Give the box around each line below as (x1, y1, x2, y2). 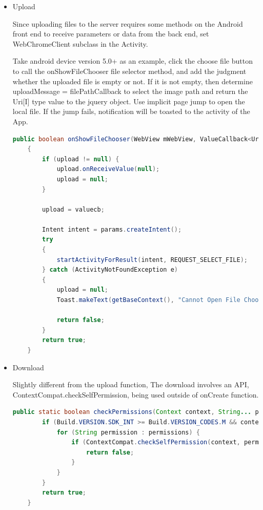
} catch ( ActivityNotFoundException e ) (42, 266, 178, 274)
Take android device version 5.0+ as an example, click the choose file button (12, 55, 253, 66)
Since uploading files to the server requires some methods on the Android (12, 18, 243, 29)
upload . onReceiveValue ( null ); (56, 165, 160, 173)
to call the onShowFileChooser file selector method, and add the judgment (12, 65, 247, 76)
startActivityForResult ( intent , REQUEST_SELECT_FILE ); (56, 256, 248, 263)
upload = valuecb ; (42, 205, 105, 213)
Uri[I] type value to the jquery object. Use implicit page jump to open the (12, 96, 245, 106)
